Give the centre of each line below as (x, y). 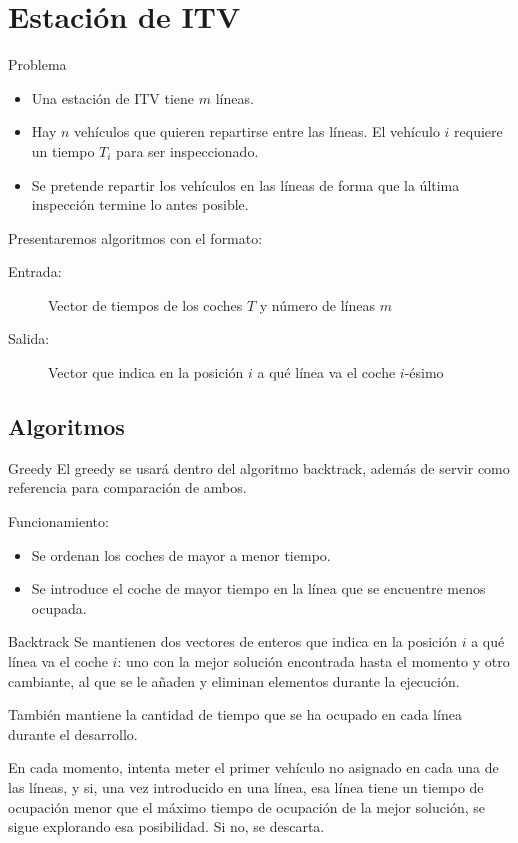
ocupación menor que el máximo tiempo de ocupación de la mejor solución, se (246, 806)
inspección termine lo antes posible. (140, 204)
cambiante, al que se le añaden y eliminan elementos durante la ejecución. (234, 680)
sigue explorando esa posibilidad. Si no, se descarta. (166, 826)
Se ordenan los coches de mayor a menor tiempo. (181, 554)
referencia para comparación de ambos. (127, 487)
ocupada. (59, 607)
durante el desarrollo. (73, 733)
